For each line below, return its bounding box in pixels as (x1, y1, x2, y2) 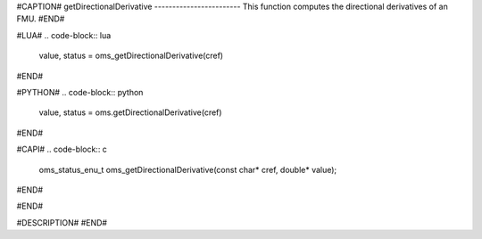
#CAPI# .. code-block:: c (16, 144, 107, 155)
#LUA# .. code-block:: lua (16, 29, 112, 40)
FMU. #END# (16, 13, 65, 24)
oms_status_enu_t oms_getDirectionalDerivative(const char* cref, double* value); (38, 164, 337, 175)
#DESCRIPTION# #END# (16, 217, 107, 227)
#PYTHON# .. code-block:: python (16, 87, 144, 97)
